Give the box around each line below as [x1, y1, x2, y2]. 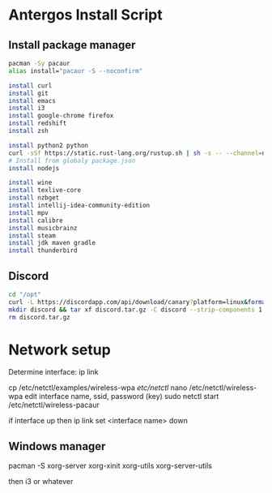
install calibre [8, 216, 63, 225]
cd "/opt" [8, 290, 42, 298]
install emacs [8, 96, 57, 105]
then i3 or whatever [8, 477, 74, 487]
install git [8, 89, 49, 97]
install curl [8, 81, 53, 90]
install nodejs [8, 164, 60, 172]
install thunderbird [8, 246, 79, 255]
